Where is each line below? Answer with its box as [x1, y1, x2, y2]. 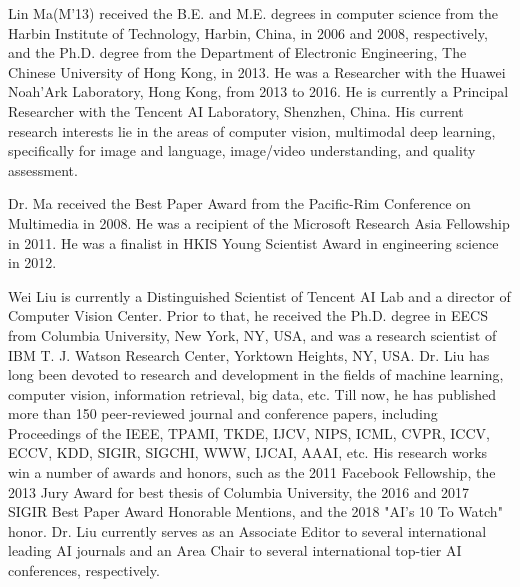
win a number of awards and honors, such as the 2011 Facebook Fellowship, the [8, 462, 496, 483]
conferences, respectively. [8, 560, 160, 581]
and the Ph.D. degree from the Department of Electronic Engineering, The [8, 42, 467, 63]
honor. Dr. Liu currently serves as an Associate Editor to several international [8, 520, 487, 541]
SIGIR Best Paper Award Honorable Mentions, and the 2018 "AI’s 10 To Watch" [8, 501, 503, 522]
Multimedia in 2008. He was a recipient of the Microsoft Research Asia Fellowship [8, 212, 510, 233]
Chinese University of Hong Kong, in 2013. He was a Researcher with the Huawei [8, 61, 506, 82]
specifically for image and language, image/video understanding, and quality [8, 140, 476, 161]
